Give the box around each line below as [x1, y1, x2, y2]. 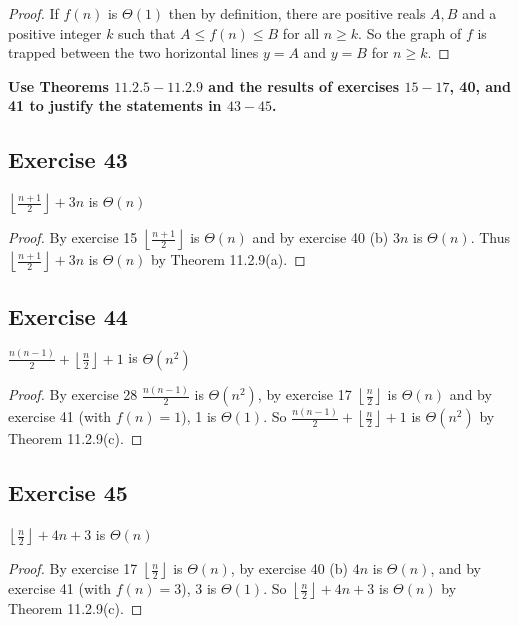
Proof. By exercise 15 [8, 227, 138, 248]
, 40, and [449, 75, 512, 96]
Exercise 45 [8, 477, 128, 508]
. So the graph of [358, 22, 462, 43]
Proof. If [8, 3, 59, 23]
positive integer [8, 22, 102, 43]
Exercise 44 [8, 300, 128, 331]
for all [282, 22, 320, 43]
